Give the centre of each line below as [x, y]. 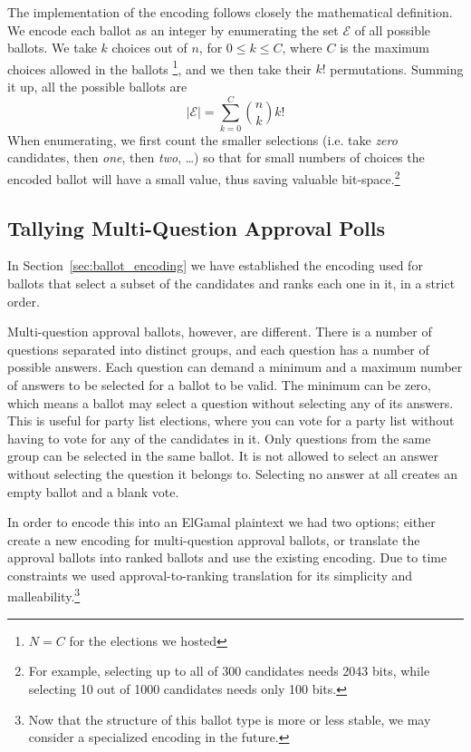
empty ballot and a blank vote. [93, 491]
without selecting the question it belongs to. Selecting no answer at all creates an [233, 473]
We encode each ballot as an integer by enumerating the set [173, 29]
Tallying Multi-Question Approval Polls [197, 227]
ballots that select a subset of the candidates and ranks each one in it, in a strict [231, 283]
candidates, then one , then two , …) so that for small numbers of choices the [216, 157]
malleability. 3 [44, 595]
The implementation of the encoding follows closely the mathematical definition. [230, 12]
